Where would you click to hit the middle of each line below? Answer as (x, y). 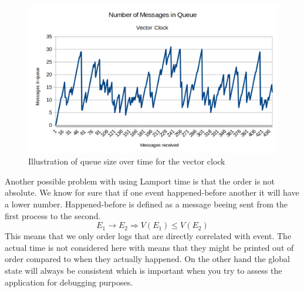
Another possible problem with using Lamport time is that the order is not (140, 181)
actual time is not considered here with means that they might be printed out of (149, 247)
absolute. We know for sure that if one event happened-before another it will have (152, 192)
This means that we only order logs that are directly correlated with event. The (148, 236)
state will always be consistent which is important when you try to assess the (143, 270)
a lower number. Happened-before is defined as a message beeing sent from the (146, 204)
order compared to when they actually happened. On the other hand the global (147, 259)
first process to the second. (53, 215)
